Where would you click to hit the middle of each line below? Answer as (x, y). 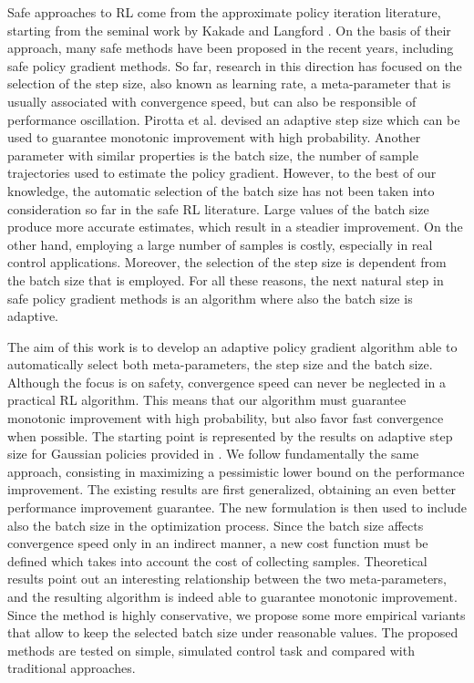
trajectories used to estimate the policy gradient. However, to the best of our (222, 173)
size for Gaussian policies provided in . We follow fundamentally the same (213, 454)
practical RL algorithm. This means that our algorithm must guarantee (207, 400)
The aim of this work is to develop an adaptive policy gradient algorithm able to (232, 346)
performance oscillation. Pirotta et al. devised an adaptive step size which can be (234, 119)
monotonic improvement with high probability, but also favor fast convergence (226, 418)
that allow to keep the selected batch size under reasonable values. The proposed (233, 632)
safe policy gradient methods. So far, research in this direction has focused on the (235, 65)
